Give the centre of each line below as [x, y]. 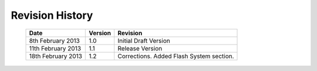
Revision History [52, 15]
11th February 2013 [55, 48]
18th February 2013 [55, 56]
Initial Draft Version [144, 40]
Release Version [140, 48]
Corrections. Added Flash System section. [176, 56]
